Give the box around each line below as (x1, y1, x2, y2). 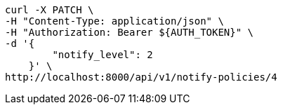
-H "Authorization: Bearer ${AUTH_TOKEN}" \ (5, 27, 254, 38)
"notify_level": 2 (52, 49, 153, 60)
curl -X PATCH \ (5, 4, 94, 15)
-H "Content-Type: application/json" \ (5, 15, 224, 27)
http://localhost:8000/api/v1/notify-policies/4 (5, 71, 277, 83)
